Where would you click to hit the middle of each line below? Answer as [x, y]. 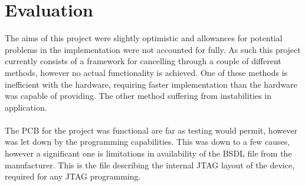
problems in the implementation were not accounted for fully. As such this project [153, 49]
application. [26, 107]
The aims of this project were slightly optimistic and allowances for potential [144, 38]
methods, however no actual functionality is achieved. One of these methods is [146, 72]
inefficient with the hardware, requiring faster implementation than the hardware [151, 84]
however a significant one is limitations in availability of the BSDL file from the [148, 153]
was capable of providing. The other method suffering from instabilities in [138, 96]
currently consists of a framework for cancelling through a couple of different [143, 61]
